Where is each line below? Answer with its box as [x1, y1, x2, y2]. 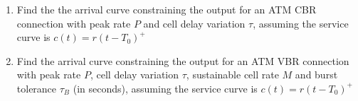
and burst [295, 67, 338, 82]
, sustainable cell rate [186, 67, 279, 82]
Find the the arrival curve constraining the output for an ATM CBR [16, 2, 317, 16]
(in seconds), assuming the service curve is [73, 81, 258, 95]
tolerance [16, 81, 57, 95]
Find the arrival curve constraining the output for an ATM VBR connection [16, 53, 349, 68]
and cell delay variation [143, 16, 246, 30]
